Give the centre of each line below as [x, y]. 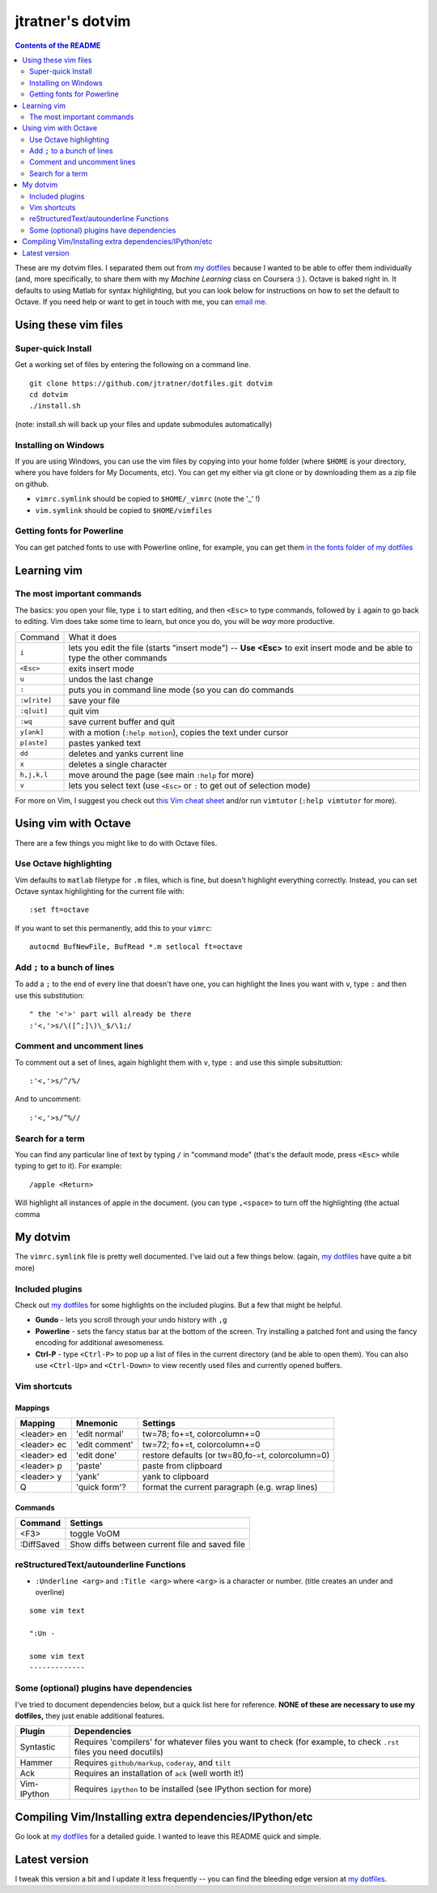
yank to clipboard [176, 1476]
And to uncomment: [48, 1099]
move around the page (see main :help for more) [161, 775]
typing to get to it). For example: [68, 1166]
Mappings [32, 1408]
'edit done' [96, 1455]
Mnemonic [97, 1423]
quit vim [84, 711]
